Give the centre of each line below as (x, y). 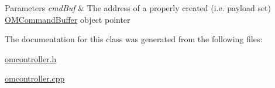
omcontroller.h (31, 58)
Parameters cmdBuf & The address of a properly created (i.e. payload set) (138, 8)
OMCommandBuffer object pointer (68, 19)
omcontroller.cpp (35, 78)
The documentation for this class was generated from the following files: (134, 39)
